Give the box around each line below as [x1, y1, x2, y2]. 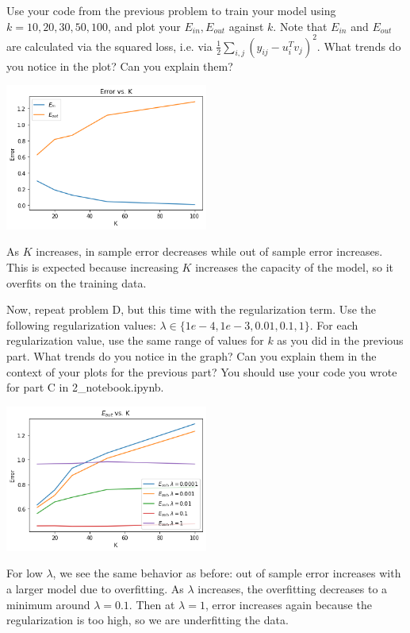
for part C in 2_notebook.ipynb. [6, 379, 164, 396]
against [228, 17, 264, 34]
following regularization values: [6, 316, 156, 333]
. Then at [128, 596, 175, 612]
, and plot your [107, 17, 181, 34]
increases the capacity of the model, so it [195, 258, 394, 275]
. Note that [273, 17, 328, 34]
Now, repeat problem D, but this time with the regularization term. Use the [6, 301, 377, 318]
